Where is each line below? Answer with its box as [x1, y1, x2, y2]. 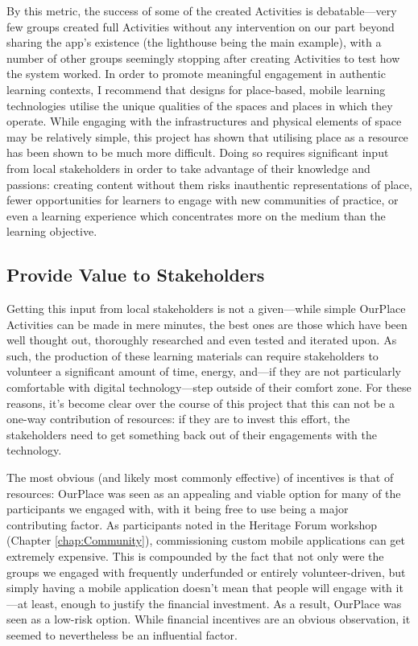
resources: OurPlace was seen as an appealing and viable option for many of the [6, 484, 401, 501]
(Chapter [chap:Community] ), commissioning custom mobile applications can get [6, 532, 406, 549]
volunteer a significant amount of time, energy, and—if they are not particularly [6, 363, 401, 380]
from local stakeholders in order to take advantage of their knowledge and [6, 159, 370, 176]
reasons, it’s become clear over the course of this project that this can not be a [6, 394, 395, 411]
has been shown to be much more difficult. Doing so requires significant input [6, 144, 389, 161]
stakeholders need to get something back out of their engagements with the [6, 426, 378, 442]
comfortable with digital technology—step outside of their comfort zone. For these [6, 379, 412, 396]
